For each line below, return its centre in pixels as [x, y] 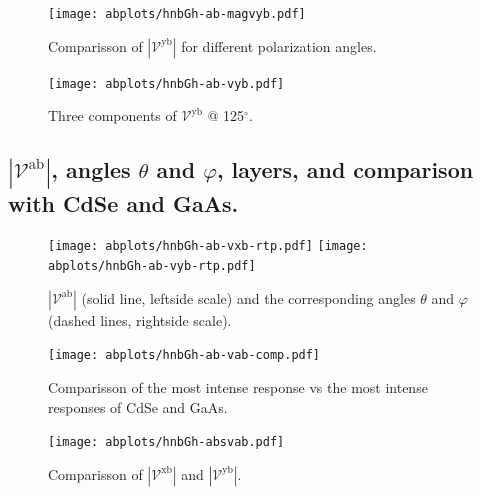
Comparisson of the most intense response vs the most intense [238, 386]
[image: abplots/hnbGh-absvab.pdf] [166, 442]
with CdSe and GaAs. [123, 202]
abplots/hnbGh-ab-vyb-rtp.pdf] [152, 266]
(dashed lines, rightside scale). [140, 319]
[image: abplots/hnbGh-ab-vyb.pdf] [166, 83]
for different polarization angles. [279, 45]
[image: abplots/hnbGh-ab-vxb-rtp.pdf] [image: [208, 246]
